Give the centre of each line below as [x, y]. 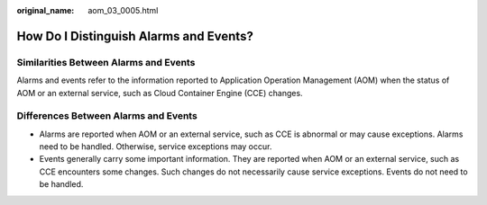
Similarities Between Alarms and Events [106, 62]
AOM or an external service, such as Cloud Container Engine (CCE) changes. [160, 93]
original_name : [46, 10]
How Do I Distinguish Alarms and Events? [135, 36]
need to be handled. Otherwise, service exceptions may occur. [156, 147]
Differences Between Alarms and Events [107, 116]
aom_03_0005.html [123, 10]
